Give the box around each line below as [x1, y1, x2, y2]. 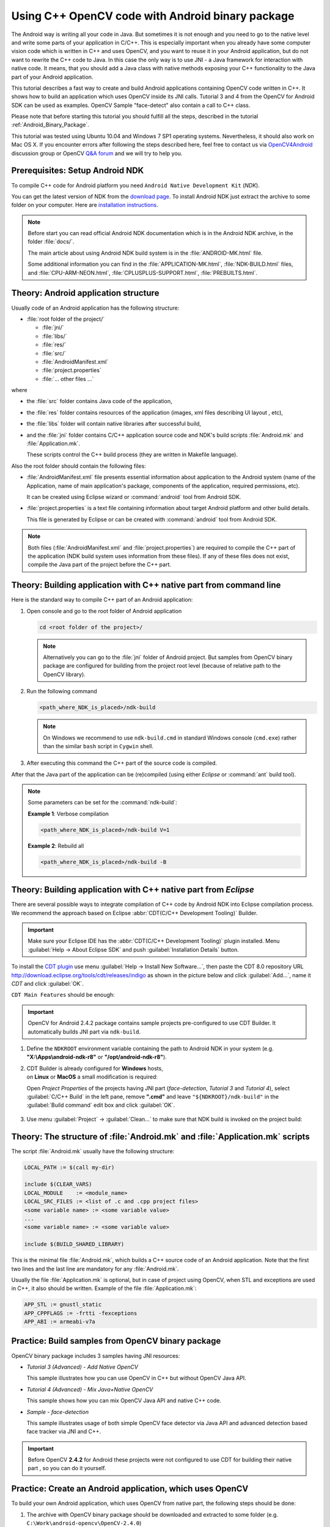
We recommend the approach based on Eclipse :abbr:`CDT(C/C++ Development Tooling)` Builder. [11, 909, 258, 916]
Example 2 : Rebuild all [28, 842, 84, 849]
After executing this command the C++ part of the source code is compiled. [26, 759, 218, 767]
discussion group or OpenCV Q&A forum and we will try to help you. [11, 150, 183, 157]
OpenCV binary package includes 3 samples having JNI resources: [11, 1352, 180, 1359]
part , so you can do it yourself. [28, 1465, 106, 1472]
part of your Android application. [11, 73, 94, 81]
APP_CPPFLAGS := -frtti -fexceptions [24, 1310, 137, 1316]
